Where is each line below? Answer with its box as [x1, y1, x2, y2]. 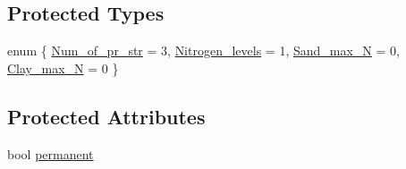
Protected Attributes [7, 102, 206, 130]
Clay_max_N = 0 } [7, 58, 119, 77]
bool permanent [7, 144, 94, 163]
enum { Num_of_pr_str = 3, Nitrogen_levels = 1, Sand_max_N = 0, [7, 41, 400, 60]
